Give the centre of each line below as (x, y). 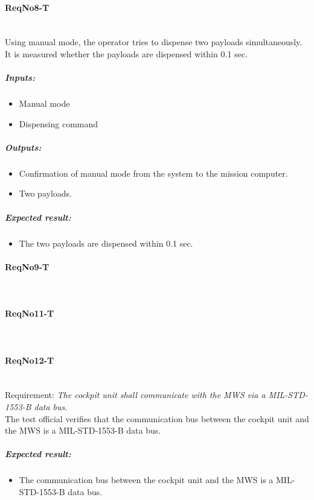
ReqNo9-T (27, 266)
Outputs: (23, 147)
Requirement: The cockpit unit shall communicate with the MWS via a (135, 395)
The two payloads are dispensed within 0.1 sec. (106, 243)
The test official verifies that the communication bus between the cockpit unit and (157, 418)
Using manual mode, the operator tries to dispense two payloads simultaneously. (154, 42)
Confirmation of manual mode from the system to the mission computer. (153, 173)
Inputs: (20, 78)
